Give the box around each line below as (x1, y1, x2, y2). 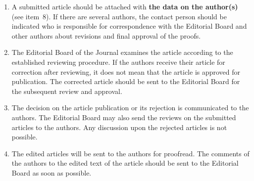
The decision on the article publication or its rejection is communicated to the (11, 102, 249, 113)
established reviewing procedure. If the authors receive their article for (11, 56, 225, 67)
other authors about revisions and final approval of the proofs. (11, 30, 201, 41)
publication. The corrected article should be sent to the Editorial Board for (11, 76, 240, 87)
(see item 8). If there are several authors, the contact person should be (11, 11, 227, 21)
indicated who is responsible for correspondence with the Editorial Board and (11, 21, 247, 31)
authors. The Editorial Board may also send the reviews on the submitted (11, 112, 236, 122)
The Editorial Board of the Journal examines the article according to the (11, 47, 233, 57)
